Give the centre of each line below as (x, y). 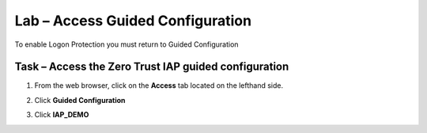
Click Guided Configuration (80, 100)
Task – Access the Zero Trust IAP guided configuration (152, 67)
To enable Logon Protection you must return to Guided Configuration (127, 44)
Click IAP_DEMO (62, 115)
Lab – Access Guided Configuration (133, 21)
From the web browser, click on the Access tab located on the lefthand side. (159, 85)
